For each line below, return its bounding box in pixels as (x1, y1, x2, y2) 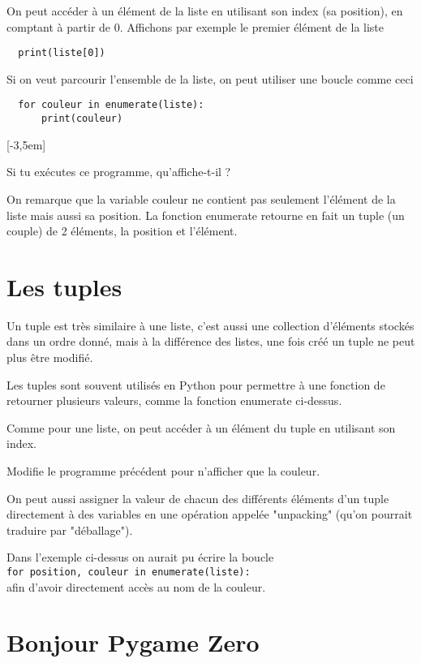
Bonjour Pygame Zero (6, 626, 260, 659)
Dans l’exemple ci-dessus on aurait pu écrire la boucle (6, 549, 274, 566)
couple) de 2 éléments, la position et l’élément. (6, 222, 238, 239)
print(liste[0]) (18, 47, 105, 59)
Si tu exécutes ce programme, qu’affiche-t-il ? (6, 163, 231, 180)
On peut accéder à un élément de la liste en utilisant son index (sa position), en (6, 2, 403, 19)
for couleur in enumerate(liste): (18, 99, 204, 111)
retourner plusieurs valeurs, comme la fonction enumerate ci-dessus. (6, 392, 342, 409)
